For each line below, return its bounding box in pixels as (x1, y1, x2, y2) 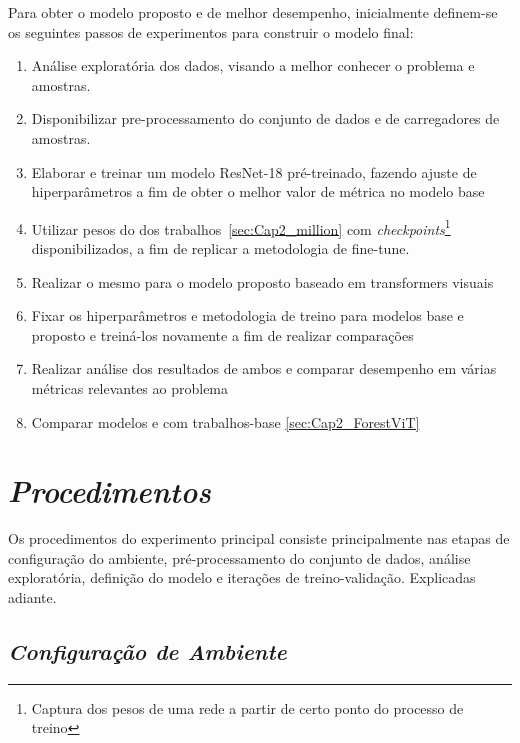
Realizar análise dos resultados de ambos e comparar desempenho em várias (31, 358, 497, 379)
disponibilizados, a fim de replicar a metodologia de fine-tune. (31, 238, 410, 258)
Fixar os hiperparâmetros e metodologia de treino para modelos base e (31, 305, 464, 326)
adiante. (8, 587, 57, 608)
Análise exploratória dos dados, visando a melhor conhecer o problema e (31, 55, 475, 76)
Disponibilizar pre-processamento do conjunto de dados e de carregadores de (31, 108, 500, 129)
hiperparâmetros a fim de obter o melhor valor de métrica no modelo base (31, 181, 485, 202)
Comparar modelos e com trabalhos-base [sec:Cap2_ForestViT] (31, 411, 420, 432)
